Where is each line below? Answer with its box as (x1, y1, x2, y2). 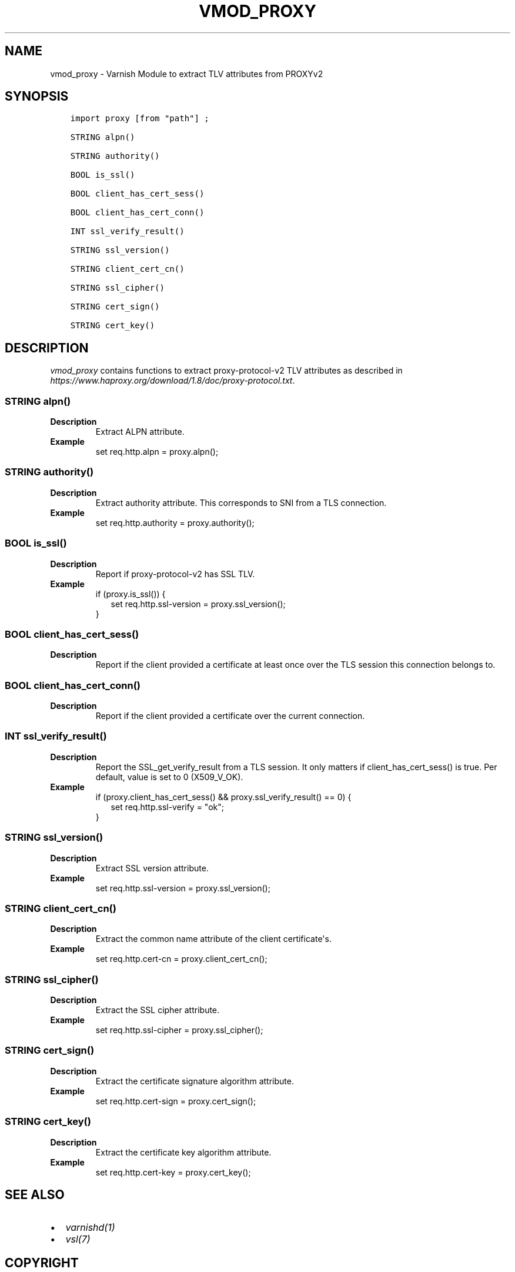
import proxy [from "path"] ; (70, 114, 209, 124)
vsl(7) (65, 1233, 91, 1246)
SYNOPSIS (5, 89, 69, 104)
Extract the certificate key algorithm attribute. (95, 1147, 272, 1157)
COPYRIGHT (5, 1255, 79, 1270)
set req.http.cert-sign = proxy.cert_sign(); (95, 1095, 256, 1106)
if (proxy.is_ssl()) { (95, 588, 166, 599)
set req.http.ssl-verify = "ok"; (111, 801, 225, 812)
